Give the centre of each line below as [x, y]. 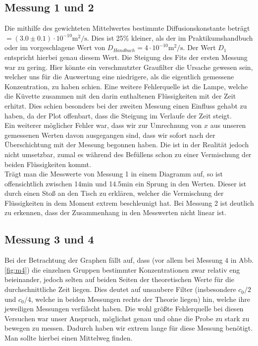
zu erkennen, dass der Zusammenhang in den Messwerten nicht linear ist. [115, 212]
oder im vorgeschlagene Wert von [55, 47]
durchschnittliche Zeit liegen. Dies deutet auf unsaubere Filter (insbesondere [120, 289]
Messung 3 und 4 [49, 239]
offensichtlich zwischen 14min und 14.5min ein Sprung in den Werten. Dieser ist [126, 183]
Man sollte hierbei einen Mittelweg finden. [69, 338]
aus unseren [228, 125]
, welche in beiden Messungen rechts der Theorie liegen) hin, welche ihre [140, 299]
